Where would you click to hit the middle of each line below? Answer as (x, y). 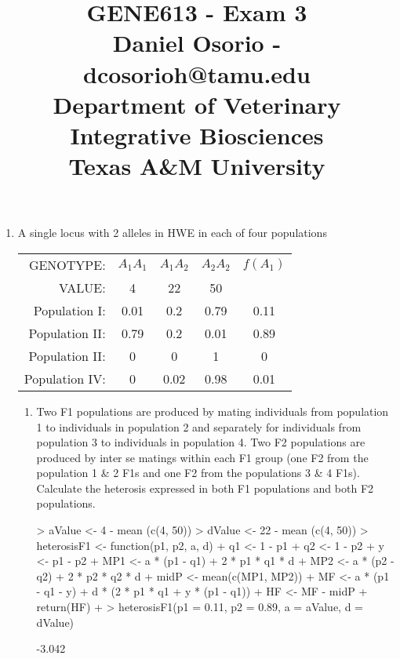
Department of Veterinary (197, 104)
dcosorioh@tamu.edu (197, 73)
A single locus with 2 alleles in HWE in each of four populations (172, 233)
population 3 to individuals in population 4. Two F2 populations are (201, 442)
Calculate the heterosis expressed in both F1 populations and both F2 (205, 488)
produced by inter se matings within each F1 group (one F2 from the (202, 457)
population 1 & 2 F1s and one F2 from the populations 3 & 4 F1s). (198, 473)
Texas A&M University (197, 166)
